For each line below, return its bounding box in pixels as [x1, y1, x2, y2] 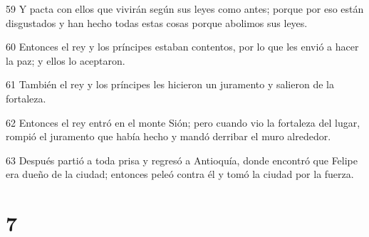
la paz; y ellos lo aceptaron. [6, 53, 125, 68]
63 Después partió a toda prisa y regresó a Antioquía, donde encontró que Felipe [6, 152, 358, 167]
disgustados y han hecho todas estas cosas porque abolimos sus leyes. [6, 15, 308, 30]
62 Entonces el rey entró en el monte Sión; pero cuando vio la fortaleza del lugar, [6, 115, 360, 130]
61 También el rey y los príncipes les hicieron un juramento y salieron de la [6, 77, 334, 92]
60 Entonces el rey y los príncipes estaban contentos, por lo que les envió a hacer [6, 39, 359, 54]
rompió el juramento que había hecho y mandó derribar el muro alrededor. [6, 129, 331, 144]
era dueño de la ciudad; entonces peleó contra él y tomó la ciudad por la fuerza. [6, 167, 354, 181]
